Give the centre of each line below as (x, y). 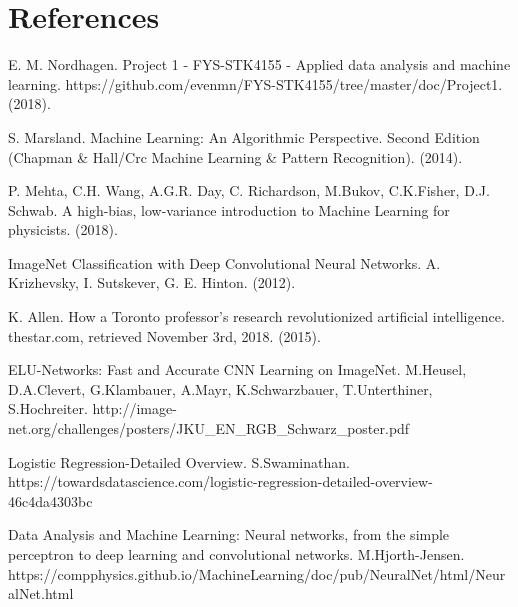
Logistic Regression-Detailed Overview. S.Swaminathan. (179, 461)
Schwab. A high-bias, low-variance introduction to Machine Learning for (229, 209)
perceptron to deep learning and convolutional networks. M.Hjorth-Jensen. (236, 554)
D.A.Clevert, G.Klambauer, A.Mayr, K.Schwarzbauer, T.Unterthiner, (220, 388)
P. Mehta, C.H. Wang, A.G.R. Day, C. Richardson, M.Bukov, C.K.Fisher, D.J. (249, 190)
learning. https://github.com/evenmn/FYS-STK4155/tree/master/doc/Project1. (255, 83)
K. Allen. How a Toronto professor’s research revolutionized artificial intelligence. (256, 316)
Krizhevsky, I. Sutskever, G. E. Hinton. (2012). (152, 282)
